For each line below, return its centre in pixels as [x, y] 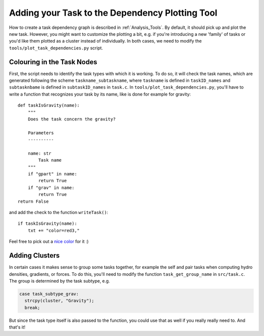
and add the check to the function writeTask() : [59, 213]
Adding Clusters [34, 255]
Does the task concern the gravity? [72, 119]
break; [33, 308]
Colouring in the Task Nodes [53, 62]
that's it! [17, 327]
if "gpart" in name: [52, 174]
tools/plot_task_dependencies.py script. [56, 48]
